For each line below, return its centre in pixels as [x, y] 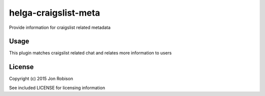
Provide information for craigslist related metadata [60, 27]
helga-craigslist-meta [55, 13]
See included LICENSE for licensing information [57, 88]
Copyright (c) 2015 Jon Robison [41, 79]
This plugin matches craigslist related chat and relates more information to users [90, 53]
